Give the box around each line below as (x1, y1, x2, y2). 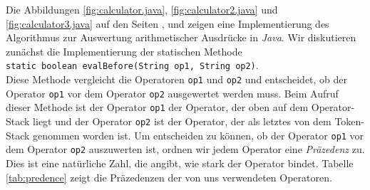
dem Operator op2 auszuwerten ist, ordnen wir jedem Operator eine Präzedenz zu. (6, 142, 365, 157)
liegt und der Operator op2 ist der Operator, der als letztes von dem (33, 114, 332, 128)
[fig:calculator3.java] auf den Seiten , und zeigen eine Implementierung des (6, 16, 329, 31)
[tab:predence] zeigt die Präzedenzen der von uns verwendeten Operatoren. (6, 169, 332, 184)
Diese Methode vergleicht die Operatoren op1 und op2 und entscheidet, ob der (6, 72, 348, 87)
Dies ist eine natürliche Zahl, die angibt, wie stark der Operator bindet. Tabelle (6, 155, 354, 170)
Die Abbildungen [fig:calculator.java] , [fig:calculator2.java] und (6, 2, 278, 16)
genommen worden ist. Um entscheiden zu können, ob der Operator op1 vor (33, 127, 364, 142)
